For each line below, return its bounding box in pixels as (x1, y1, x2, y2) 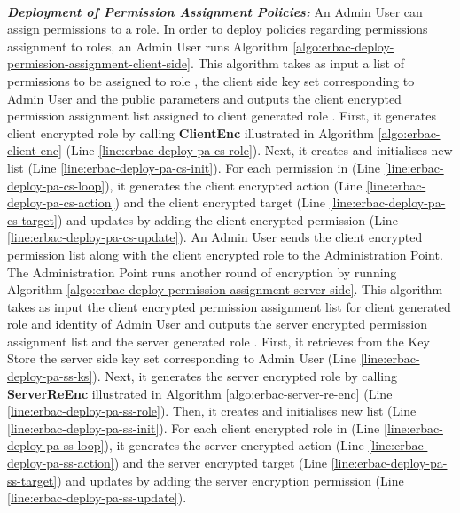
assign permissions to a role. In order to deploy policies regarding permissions (7, 19, 428, 38)
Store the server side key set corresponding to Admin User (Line (7, 349, 356, 368)
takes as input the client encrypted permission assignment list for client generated (7, 297, 451, 315)
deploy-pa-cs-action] (7, 193, 115, 212)
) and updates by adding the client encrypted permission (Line (57, 210, 398, 229)
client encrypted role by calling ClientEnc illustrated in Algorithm (7, 123, 374, 142)
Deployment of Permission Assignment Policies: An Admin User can (7, 2, 423, 20)
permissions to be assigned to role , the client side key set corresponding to (7, 71, 415, 89)
